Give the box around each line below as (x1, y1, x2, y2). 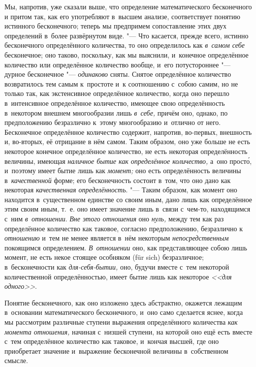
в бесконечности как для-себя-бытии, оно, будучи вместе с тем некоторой (4, 262, 229, 272)
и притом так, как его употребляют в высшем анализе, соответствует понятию (4, 11, 240, 21)
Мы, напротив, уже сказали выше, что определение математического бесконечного (4, 1, 252, 11)
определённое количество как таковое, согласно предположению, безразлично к (4, 223, 243, 233)
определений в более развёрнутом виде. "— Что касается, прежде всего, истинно (4, 30, 249, 40)
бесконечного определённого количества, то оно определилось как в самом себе (4, 40, 245, 50)
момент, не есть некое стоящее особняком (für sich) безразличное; (4, 252, 204, 262)
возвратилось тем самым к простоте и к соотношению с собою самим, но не (4, 78, 238, 89)
